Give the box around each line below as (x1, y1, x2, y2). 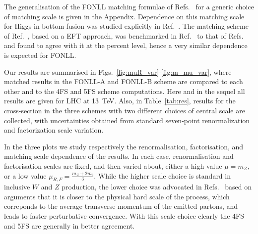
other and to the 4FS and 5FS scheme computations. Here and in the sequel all (4, 86, 245, 96)
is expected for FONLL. (4, 49, 76, 60)
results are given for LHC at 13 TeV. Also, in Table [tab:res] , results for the (4, 95, 236, 106)
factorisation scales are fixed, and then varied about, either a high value (4, 160, 222, 171)
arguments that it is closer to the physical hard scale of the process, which (4, 191, 230, 201)
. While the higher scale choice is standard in (94, 170, 231, 181)
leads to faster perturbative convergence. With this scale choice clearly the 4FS (4, 211, 245, 221)
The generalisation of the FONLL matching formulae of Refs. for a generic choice (4, 1, 254, 11)
